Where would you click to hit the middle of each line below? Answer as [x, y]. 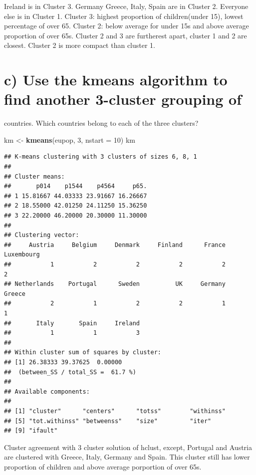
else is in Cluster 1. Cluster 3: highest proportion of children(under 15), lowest [124, 16]
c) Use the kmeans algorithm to [116, 80]
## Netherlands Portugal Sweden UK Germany [115, 284]
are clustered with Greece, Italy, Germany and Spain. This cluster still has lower [127, 457]
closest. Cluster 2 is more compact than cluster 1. [80, 45]
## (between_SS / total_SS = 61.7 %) [70, 372]
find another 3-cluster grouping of [123, 99]
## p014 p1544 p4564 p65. [76, 186]
